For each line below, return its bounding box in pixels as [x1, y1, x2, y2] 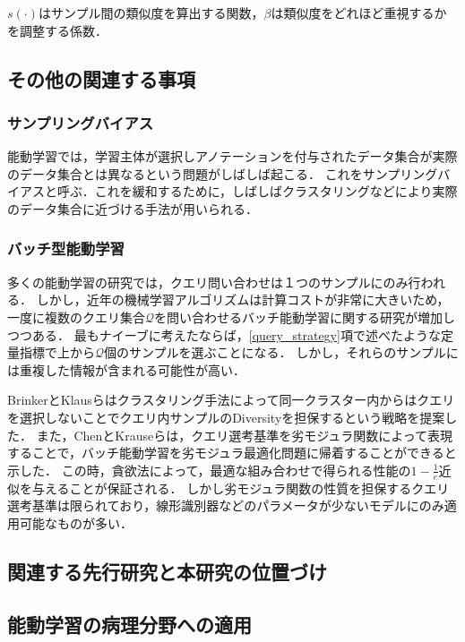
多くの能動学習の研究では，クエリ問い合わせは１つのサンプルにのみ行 [7, 272, 421, 291]
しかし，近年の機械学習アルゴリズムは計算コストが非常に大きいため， [36, 290, 450, 309]
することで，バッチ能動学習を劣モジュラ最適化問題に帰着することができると [7, 443, 457, 462]
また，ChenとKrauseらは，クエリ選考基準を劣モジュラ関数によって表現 [36, 425, 453, 444]
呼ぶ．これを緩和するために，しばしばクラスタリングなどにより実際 [56, 182, 458, 201]
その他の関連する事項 [7, 64, 195, 92]
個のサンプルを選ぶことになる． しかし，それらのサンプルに [104, 343, 459, 362]
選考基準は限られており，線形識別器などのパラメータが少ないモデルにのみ [7, 496, 444, 515]
